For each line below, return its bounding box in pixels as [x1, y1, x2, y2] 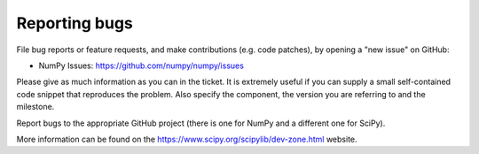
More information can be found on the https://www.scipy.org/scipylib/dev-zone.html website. [16, 134, 358, 144]
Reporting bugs [16, 13, 133, 33]
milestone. [16, 102, 55, 112]
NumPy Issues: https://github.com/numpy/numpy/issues [38, 60, 244, 71]
